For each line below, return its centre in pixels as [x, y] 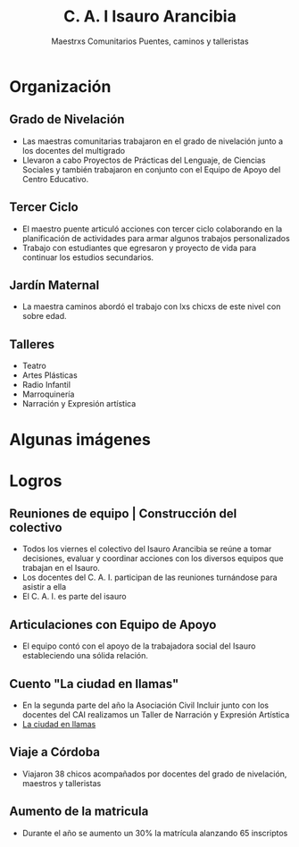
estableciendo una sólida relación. [85, 656]
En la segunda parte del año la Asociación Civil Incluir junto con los [145, 705]
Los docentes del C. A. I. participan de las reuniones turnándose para [150, 577]
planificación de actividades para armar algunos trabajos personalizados [156, 238]
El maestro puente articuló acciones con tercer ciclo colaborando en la [152, 229]
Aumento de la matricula [79, 812]
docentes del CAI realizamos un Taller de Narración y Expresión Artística [156, 715]
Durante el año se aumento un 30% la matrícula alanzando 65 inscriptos [155, 833]
